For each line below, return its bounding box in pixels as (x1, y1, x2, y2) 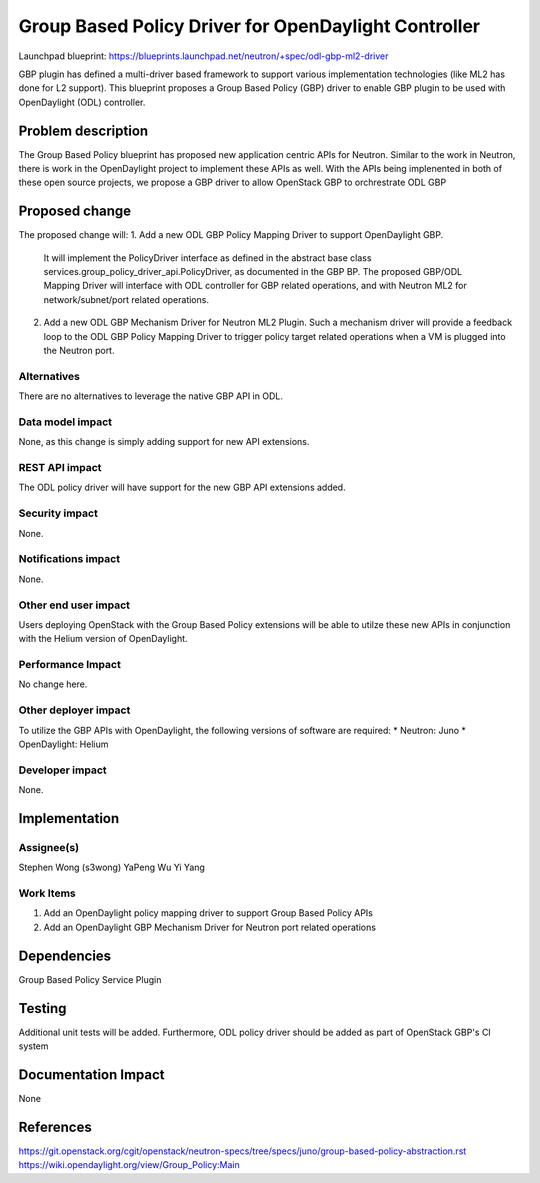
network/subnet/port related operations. (43, 293, 210, 305)
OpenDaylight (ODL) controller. (18, 96, 146, 108)
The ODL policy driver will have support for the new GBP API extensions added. (18, 481, 346, 494)
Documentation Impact (18, 1066, 165, 1083)
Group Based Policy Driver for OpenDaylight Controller (18, 15, 480, 37)
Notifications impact (18, 552, 120, 566)
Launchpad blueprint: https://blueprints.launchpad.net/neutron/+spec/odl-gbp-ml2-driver (18, 50, 389, 62)
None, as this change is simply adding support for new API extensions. (18, 436, 310, 448)
